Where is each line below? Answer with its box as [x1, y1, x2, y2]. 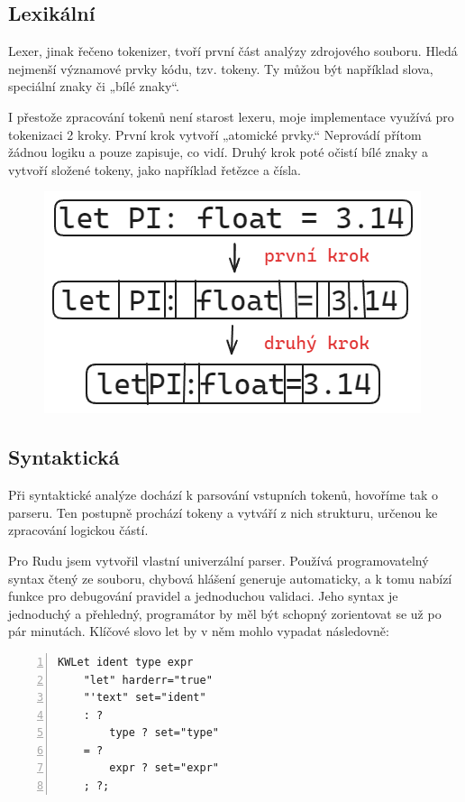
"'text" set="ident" [83, 691, 206, 705]
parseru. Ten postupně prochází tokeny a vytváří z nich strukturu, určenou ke [8, 502, 438, 521]
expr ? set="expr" [109, 761, 219, 775]
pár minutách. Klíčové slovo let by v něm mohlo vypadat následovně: [8, 622, 389, 641]
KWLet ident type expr [58, 655, 194, 668]
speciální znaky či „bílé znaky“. [8, 77, 179, 96]
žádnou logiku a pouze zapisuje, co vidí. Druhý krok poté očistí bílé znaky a [8, 143, 428, 161]
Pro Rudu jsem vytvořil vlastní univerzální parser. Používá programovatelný [8, 550, 429, 569]
